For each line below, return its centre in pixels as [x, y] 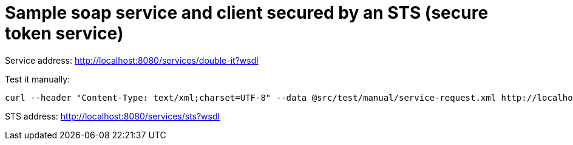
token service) [64, 33]
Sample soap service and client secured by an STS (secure [247, 13]
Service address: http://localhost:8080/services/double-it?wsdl [132, 60]
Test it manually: [38, 79]
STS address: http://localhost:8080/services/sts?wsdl [112, 116]
